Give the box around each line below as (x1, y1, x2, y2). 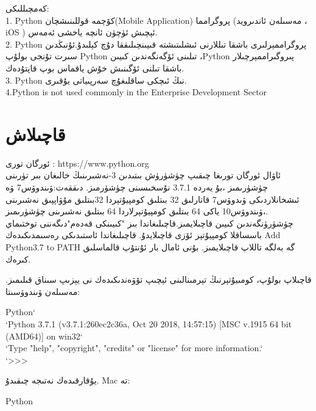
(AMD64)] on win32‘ (5, 329, 83, 342)
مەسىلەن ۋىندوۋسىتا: (5, 285, 80, 297)
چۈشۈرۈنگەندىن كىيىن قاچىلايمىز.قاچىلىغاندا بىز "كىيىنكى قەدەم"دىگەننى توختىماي (5, 216, 293, 229)
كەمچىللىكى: (5, 2, 49, 14)
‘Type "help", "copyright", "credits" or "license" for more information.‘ (5, 341, 263, 354)
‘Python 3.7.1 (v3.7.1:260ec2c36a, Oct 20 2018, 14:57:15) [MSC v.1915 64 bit (5, 318, 292, 330)
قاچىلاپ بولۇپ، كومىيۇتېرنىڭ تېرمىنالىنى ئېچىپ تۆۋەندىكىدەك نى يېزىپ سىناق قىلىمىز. (5, 273, 312, 286)
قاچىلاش (5, 121, 66, 146)
